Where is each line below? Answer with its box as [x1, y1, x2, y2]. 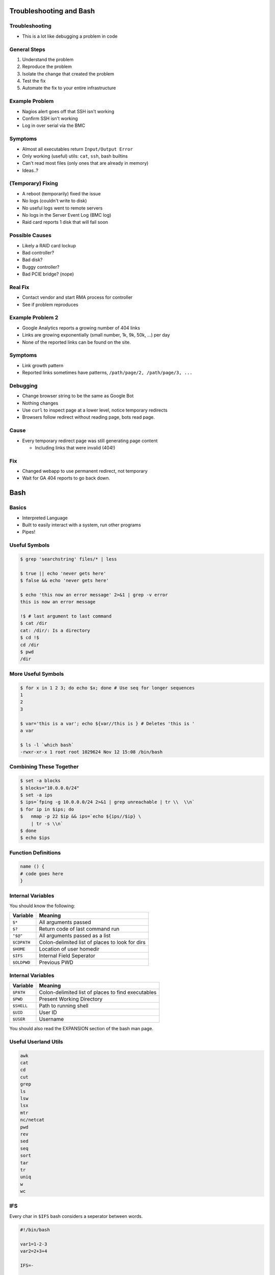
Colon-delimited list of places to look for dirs [39, 939, 146, 946]
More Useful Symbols [9, 670, 64, 677]
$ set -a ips [20, 792, 53, 798]
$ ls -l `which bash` [20, 742, 74, 748]
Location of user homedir [39, 946, 100, 953]
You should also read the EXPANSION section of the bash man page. [9, 1026, 154, 1032]
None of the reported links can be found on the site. [22, 339, 131, 345]
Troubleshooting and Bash [9, 7, 95, 15]
